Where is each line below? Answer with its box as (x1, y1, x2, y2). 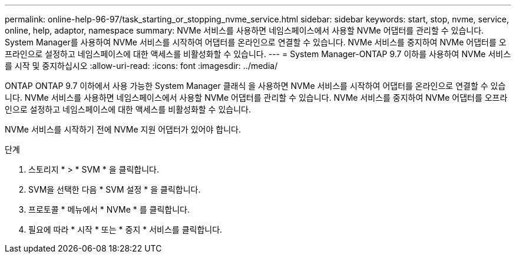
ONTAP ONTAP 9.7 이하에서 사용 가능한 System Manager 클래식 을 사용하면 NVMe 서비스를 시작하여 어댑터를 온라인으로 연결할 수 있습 (5, 81, 506, 91)
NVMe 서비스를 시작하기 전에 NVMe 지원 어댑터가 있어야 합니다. (5, 124, 241, 134)
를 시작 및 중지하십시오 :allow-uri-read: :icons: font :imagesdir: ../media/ (5, 61, 278, 71)
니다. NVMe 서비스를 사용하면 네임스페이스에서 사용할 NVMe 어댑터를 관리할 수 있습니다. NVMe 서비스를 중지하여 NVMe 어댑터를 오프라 (5, 92, 508, 102)
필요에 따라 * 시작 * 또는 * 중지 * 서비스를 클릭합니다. (28, 224, 223, 234)
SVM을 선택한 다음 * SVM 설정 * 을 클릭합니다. (28, 184, 201, 194)
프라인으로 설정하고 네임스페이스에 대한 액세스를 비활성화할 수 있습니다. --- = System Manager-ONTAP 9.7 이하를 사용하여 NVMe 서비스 (5, 49, 511, 59)
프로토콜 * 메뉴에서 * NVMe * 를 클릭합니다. (28, 204, 190, 214)
